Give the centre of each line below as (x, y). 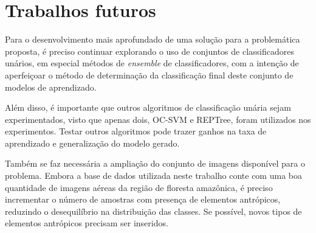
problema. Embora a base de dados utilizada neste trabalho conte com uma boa (153, 176)
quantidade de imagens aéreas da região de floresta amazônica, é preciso (139, 187)
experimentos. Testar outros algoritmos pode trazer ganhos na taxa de (136, 131)
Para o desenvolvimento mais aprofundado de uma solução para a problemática (153, 39)
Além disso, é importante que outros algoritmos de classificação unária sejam (148, 107)
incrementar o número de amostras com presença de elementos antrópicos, (143, 199)
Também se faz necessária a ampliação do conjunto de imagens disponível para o (155, 163)
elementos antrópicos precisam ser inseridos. (87, 223)
